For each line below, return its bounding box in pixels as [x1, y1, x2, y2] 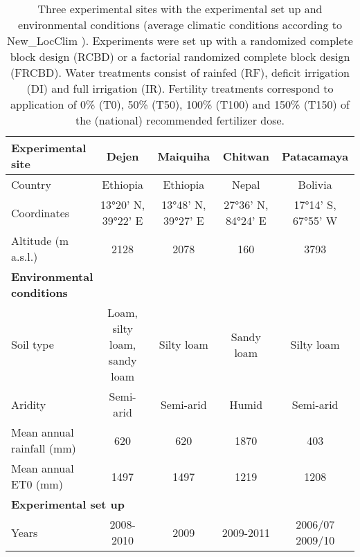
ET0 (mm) [11, 476, 63, 492]
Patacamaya [282, 147, 349, 164]
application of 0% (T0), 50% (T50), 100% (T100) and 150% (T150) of [10, 96, 350, 112]
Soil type [11, 336, 54, 352]
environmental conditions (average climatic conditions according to [18, 17, 342, 33]
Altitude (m [11, 232, 69, 248]
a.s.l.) [11, 248, 38, 264]
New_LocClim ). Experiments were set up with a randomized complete [7, 33, 353, 48]
